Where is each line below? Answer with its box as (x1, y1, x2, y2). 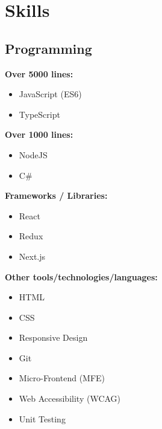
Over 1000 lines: (5, 128, 73, 141)
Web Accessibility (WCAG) (19, 392, 121, 405)
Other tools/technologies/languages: (5, 270, 158, 283)
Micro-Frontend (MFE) (19, 372, 105, 384)
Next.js (19, 250, 46, 262)
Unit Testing (19, 412, 66, 425)
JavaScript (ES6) (19, 88, 82, 100)
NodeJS (19, 148, 48, 161)
